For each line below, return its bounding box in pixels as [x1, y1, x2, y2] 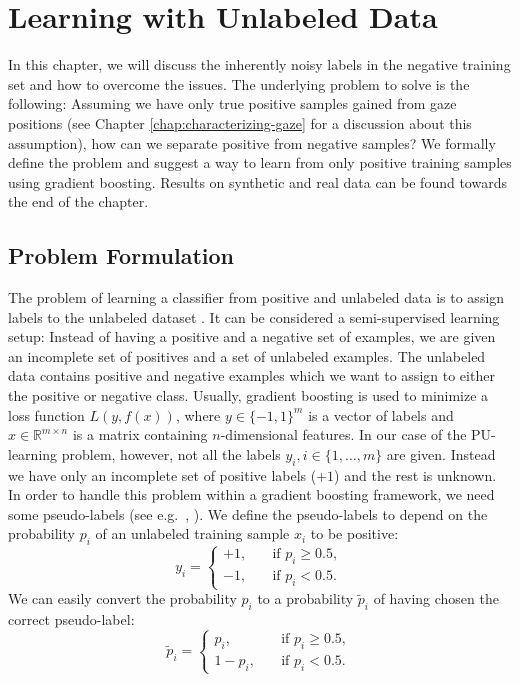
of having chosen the [373, 588, 499, 609]
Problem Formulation [8, 240, 234, 271]
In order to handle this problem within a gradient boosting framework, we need [8, 484, 495, 505]
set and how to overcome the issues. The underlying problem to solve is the [8, 73, 470, 94]
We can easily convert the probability [8, 588, 237, 609]
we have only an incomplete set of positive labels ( [8, 464, 317, 485]
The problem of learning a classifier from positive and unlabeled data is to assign [8, 287, 505, 308]
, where [175, 404, 221, 425]
